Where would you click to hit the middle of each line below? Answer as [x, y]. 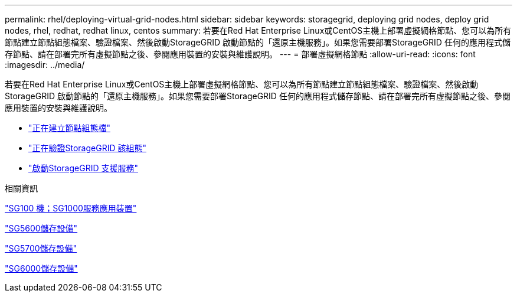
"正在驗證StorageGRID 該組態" [87, 148]
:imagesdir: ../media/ [45, 65]
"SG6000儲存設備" [41, 268]
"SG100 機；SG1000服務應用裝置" [71, 208]
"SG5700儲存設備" [41, 248]
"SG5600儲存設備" [41, 228]
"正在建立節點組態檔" [70, 128]
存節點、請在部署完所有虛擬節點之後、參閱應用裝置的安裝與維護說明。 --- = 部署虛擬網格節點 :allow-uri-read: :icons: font [240, 54]
